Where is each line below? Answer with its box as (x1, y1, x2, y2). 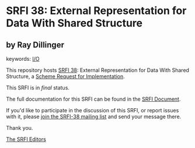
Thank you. (6, 125, 33, 131)
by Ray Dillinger (6, 40, 64, 50)
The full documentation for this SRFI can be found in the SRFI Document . (6, 95, 181, 102)
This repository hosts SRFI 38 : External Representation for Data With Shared (6, 67, 190, 74)
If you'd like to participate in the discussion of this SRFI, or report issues (6, 107, 179, 113)
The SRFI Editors (6, 136, 47, 143)
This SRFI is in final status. (6, 84, 70, 91)
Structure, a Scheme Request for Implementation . (6, 73, 126, 80)
